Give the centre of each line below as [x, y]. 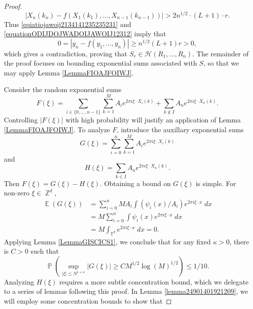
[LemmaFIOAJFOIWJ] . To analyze [57, 129]
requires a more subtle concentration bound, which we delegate [154, 281]
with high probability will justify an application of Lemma [153, 120]
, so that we [221, 63]
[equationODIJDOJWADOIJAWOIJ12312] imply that [85, 34]
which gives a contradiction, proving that [66, 53]
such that [45, 251]
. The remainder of [220, 53]
